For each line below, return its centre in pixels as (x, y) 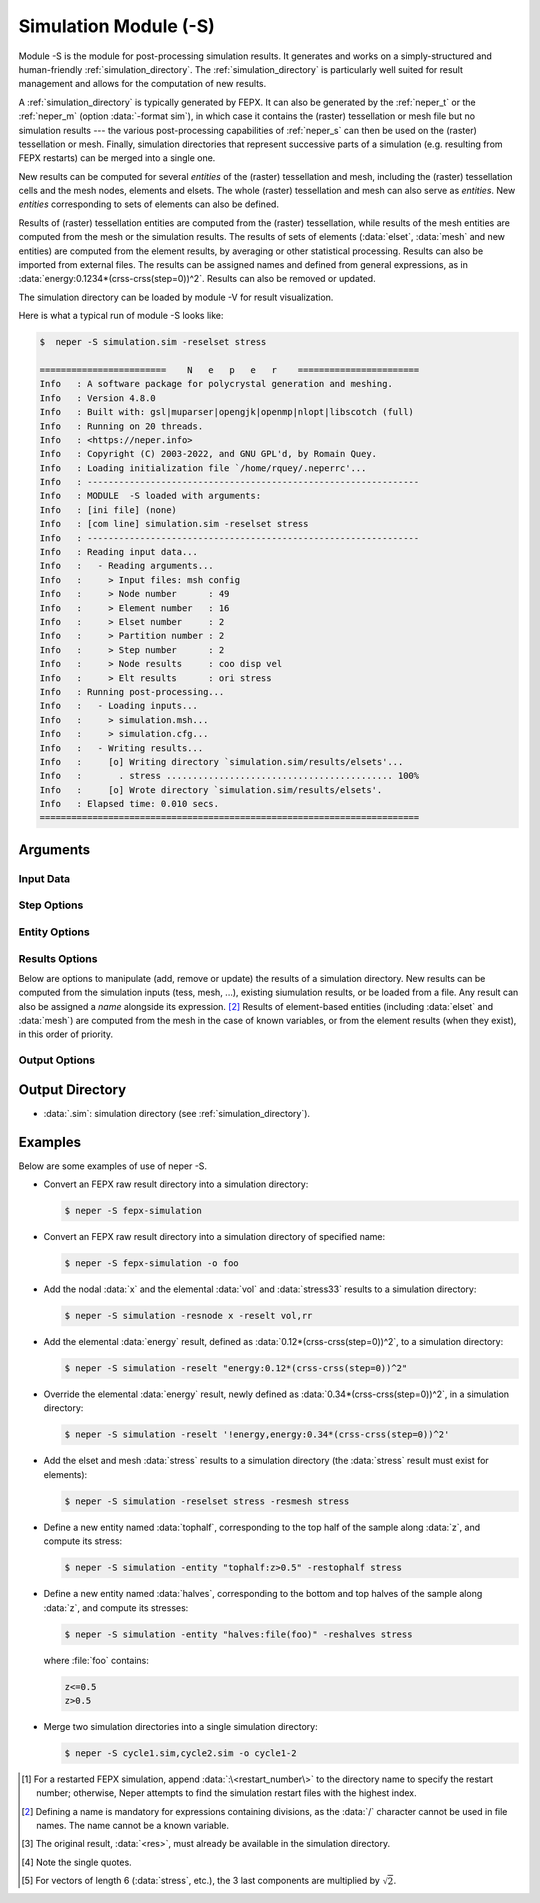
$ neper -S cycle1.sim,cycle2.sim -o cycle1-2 (180, 1753)
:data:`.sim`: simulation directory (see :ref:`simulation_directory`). (176, 1113)
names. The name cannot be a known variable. (133, 1826)
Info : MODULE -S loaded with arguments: (150, 496)
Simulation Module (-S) (116, 26)
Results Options (58, 958)
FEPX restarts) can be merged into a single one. (117, 158)
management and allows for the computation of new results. (142, 84)
